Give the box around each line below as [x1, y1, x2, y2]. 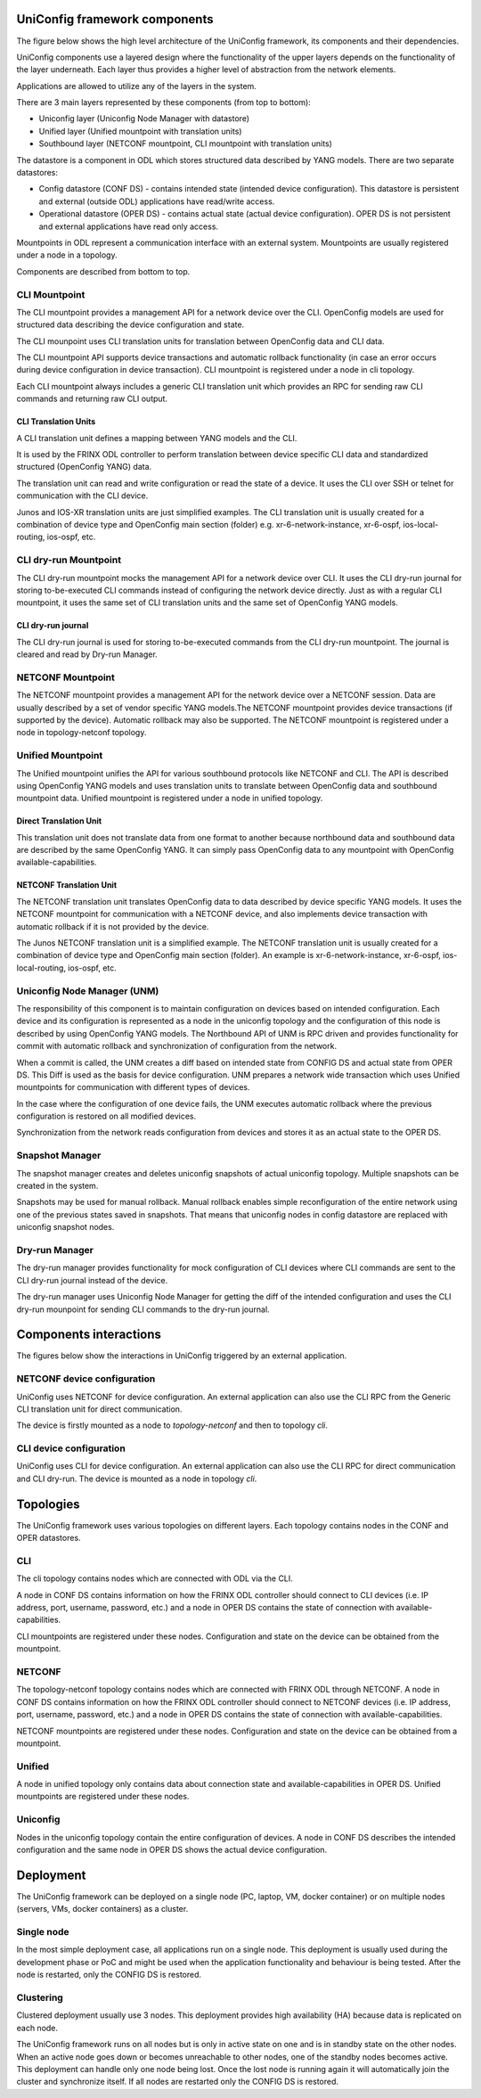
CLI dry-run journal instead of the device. [16, 1274, 168, 1285]
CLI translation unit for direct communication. [16, 1404, 183, 1414]
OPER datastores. [16, 1533, 81, 1544]
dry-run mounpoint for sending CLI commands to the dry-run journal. [16, 1304, 271, 1315]
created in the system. [16, 1181, 99, 1192]
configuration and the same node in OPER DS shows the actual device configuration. [16, 1845, 328, 1856]
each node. [16, 2022, 58, 2033]
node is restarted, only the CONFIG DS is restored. [16, 1970, 202, 1980]
